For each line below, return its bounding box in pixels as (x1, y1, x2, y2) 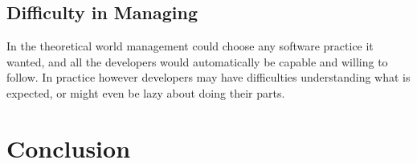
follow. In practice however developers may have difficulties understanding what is (6, 69, 411, 86)
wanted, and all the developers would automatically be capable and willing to (6, 53, 388, 70)
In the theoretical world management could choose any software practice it (6, 38, 374, 54)
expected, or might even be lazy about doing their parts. (6, 84, 285, 101)
